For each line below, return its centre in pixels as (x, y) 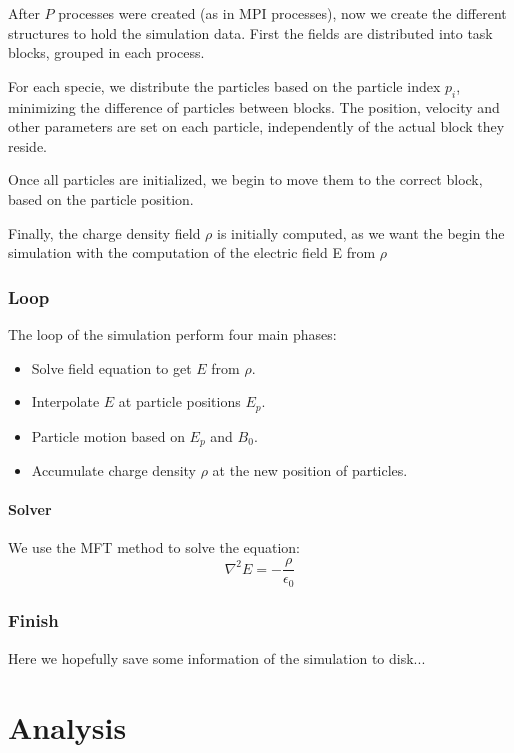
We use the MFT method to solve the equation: (154, 547)
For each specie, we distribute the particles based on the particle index (224, 85)
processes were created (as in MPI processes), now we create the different (282, 13)
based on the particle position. (101, 198)
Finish (33, 620)
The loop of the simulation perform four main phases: (172, 333)
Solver (30, 509)
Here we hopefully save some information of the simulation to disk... (217, 657)
